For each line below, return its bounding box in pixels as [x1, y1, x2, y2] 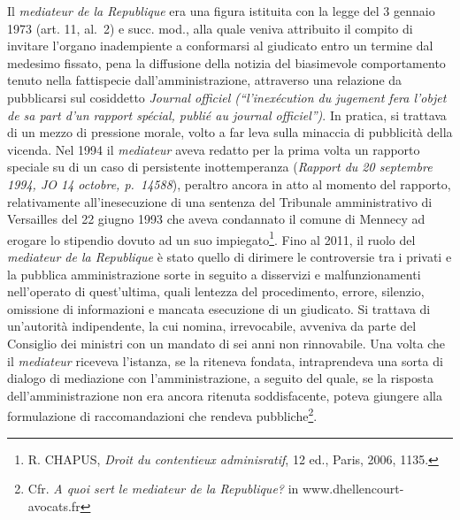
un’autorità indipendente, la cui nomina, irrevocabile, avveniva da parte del [7, 317, 417, 335]
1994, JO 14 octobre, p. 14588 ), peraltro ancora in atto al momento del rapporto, [7, 174, 451, 193]
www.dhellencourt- [302, 479, 404, 498]
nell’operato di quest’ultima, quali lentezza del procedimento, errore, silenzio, [7, 282, 425, 301]
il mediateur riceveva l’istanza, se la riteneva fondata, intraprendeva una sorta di [7, 351, 443, 370]
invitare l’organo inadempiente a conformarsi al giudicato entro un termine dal [7, 36, 433, 55]
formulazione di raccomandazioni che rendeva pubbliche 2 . [7, 404, 318, 424]
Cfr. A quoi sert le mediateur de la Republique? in [27, 479, 299, 498]
